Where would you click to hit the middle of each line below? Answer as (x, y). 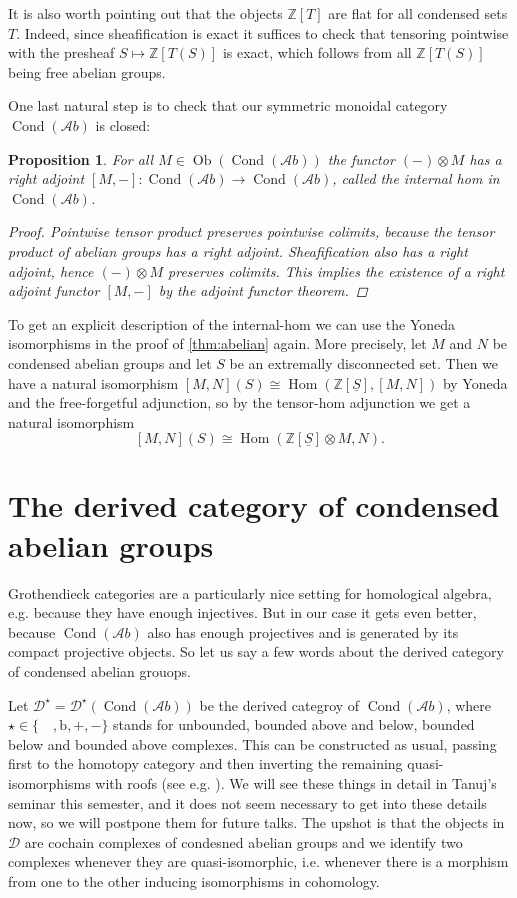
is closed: (123, 124)
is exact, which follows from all (317, 52)
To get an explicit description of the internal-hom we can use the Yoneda (232, 323)
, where (469, 704)
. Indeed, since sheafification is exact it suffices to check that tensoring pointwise (262, 32)
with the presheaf (61, 52)
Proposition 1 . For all (81, 158)
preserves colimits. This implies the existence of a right (336, 270)
